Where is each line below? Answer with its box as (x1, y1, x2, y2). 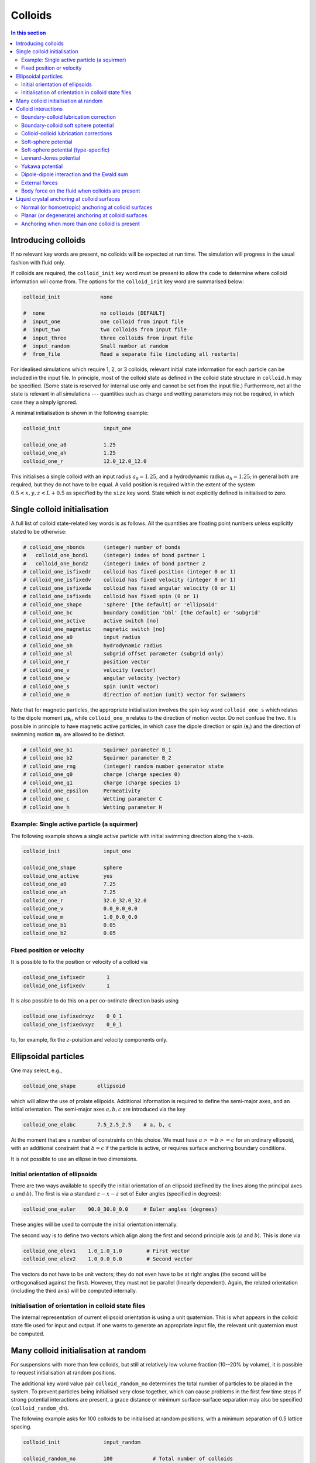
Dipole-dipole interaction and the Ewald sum (21, 171, 129, 178)
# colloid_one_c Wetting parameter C (23, 796, 162, 802)
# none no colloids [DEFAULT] (23, 310, 166, 317)
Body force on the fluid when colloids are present (21, 187, 140, 194)
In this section (11, 29, 46, 36)
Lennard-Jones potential (21, 154, 81, 162)
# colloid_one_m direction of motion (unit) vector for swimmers (23, 691, 246, 698)
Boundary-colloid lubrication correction (21, 114, 116, 121)
